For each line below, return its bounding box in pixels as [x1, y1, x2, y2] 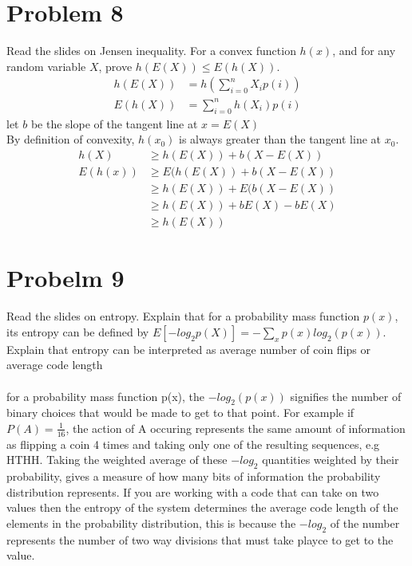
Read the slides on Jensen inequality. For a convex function [6, 42, 296, 59]
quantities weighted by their [262, 451, 399, 468]
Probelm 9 [6, 261, 125, 294]
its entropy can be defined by [6, 323, 149, 340]
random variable [6, 57, 86, 74]
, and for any [332, 42, 396, 59]
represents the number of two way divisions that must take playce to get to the [6, 531, 394, 548]
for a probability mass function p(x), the [6, 387, 204, 404]
